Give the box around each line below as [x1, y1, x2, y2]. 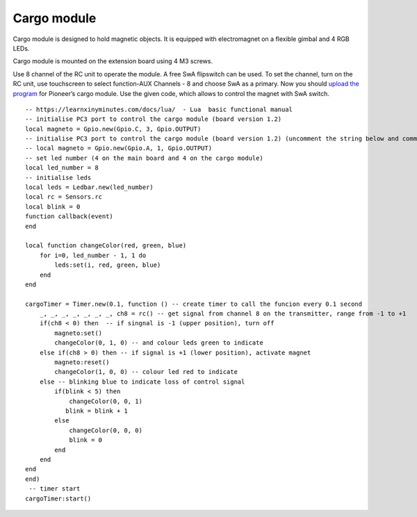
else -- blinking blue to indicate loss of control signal [39, 377, 245, 386]
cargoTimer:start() [25, 494, 92, 502]
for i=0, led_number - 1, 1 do [39, 251, 147, 259]
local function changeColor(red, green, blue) [25, 242, 187, 249]
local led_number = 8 [25, 164, 99, 172]
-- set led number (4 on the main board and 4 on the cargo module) [25, 154, 263, 162]
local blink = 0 [25, 202, 81, 211]
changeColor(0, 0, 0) [69, 426, 142, 434]
